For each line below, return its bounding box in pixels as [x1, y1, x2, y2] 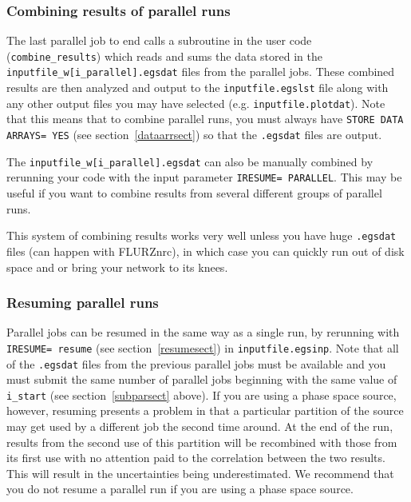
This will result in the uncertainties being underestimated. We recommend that [6, 464, 394, 481]
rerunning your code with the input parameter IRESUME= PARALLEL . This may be [6, 169, 402, 185]
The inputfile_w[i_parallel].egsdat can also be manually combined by [6, 153, 373, 169]
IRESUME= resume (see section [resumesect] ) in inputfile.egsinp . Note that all [6, 339, 399, 356]
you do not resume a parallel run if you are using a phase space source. [6, 480, 354, 497]
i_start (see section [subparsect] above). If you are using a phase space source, [6, 386, 397, 403]
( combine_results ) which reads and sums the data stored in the [6, 47, 322, 64]
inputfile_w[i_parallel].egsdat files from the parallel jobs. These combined [6, 63, 395, 80]
